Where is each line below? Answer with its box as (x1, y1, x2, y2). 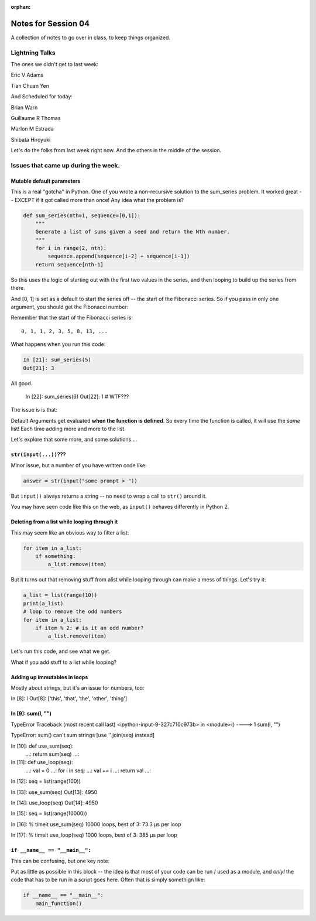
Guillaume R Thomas (11, 115, 61, 121)
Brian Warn (11, 104, 38, 111)
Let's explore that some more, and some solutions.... (11, 436, 138, 443)
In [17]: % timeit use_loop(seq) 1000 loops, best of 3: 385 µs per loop (11, 831, 178, 838)
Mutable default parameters (11, 177, 81, 184)
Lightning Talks (11, 49, 56, 57)
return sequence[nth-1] (35, 261, 104, 268)
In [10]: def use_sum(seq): (11, 742, 74, 749)
